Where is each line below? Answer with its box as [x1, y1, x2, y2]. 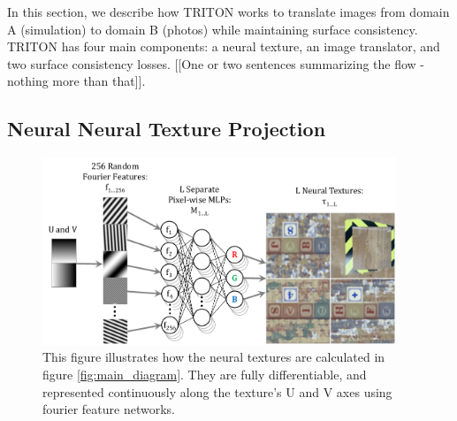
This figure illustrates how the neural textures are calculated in [42, 348, 385, 366]
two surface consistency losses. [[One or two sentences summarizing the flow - [7, 54, 425, 73]
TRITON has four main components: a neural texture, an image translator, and [7, 37, 440, 56]
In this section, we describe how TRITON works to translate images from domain [7, 3, 450, 20]
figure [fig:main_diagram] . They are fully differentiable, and [42, 365, 367, 383]
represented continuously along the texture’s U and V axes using [42, 382, 392, 401]
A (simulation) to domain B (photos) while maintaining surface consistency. [7, 19, 418, 38]
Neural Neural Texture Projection [7, 115, 326, 142]
